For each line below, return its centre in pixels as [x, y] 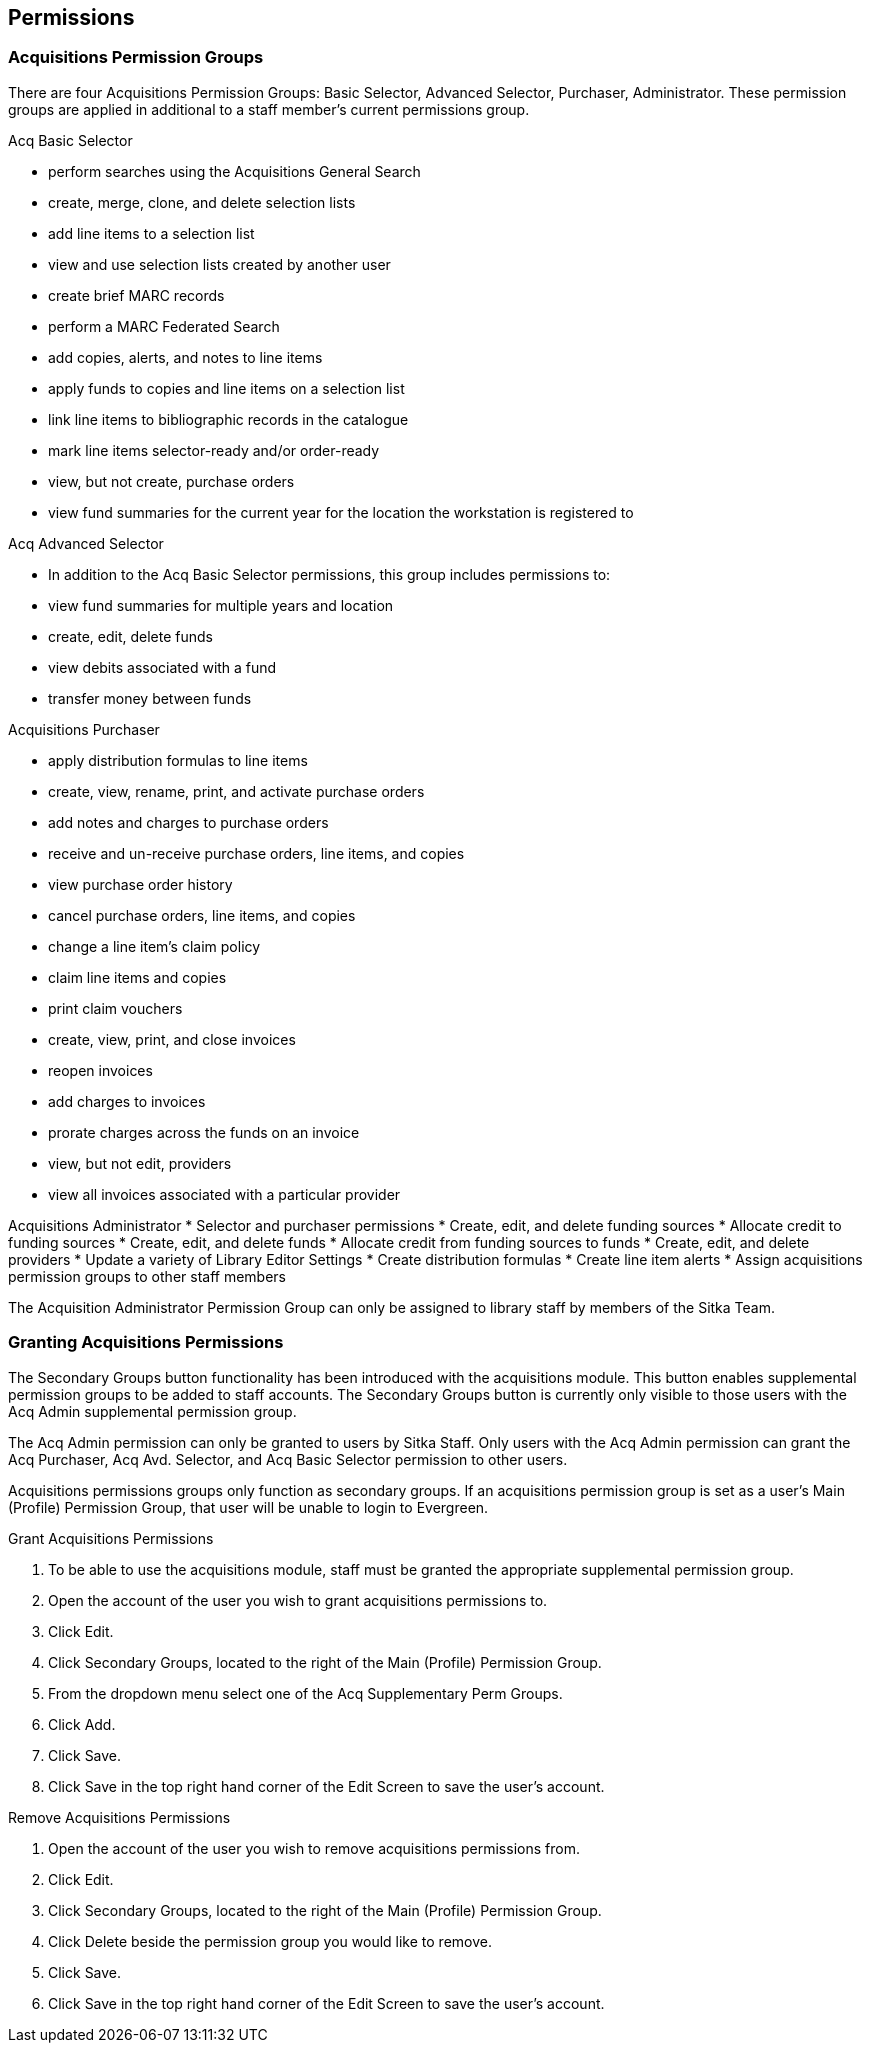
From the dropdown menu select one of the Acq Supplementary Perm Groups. [305, 1693]
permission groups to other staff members [147, 1276]
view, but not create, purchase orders [171, 481]
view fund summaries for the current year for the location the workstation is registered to [341, 512]
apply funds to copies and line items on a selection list [226, 388]
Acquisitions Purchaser [84, 729]
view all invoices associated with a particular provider [224, 1194]
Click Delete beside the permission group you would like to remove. [270, 1941]
